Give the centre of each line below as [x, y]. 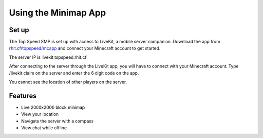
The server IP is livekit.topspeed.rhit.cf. [48, 57]
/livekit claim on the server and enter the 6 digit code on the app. [74, 73]
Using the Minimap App [57, 13]
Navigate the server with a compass [57, 121]
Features [23, 95]
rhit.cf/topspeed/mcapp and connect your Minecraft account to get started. [85, 48]
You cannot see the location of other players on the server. [68, 82]
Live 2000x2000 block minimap [53, 107]
